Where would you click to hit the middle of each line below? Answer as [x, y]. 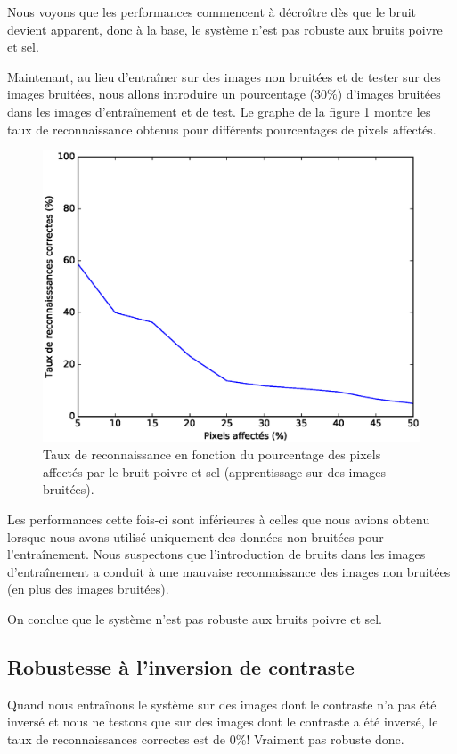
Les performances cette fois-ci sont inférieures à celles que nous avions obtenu [219, 519]
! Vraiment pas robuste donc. [325, 739]
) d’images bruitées [389, 94]
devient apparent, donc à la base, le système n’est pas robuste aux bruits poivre [225, 29]
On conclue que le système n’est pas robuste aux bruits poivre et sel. [195, 619]
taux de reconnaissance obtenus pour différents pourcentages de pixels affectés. [222, 129]
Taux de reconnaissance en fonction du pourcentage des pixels [212, 454]
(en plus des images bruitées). [88, 589]
